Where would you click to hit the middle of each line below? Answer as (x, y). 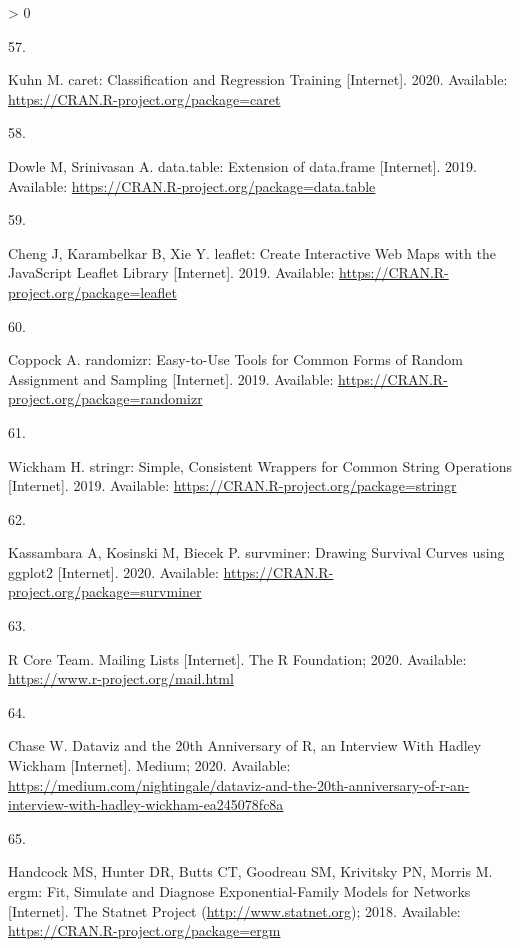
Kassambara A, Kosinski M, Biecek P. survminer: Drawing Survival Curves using (256, 552)
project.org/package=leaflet (92, 291)
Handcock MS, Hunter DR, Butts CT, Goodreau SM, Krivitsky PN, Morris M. (250, 871)
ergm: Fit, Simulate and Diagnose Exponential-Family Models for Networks (239, 891)
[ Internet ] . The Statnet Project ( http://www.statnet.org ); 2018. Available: (234, 910)
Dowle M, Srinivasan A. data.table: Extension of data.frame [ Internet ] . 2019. (242, 165)
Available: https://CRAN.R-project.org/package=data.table (192, 185)
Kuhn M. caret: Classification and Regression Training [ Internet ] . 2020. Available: (258, 79)
